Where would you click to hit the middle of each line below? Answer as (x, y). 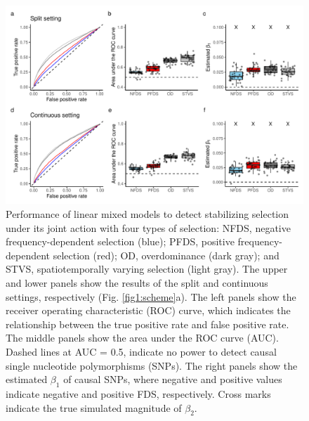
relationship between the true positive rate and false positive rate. (147, 324)
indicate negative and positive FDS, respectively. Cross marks (138, 393)
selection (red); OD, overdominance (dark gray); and (166, 255)
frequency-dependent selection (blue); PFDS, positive (120, 241)
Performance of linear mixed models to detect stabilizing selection (147, 213)
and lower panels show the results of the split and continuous (137, 282)
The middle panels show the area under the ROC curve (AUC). (142, 338)
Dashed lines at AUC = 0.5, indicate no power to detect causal (141, 351)
